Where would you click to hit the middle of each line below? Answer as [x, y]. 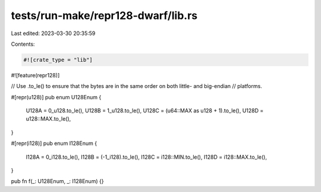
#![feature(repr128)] [35, 75]
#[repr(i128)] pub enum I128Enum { [54, 143]
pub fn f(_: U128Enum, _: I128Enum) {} [57, 181]
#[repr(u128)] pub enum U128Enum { [56, 97]
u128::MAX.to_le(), [48, 119]
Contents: [23, 44]
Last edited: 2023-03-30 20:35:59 [53, 33]
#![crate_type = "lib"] [58, 60]
